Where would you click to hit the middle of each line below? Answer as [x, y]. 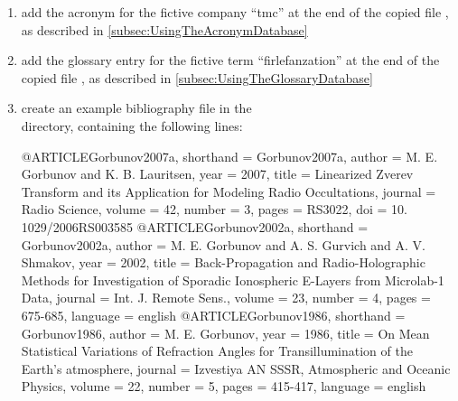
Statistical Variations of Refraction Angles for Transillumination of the [217, 351]
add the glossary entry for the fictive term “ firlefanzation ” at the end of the [230, 60]
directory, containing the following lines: [132, 125]
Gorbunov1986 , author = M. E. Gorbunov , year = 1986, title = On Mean [225, 333]
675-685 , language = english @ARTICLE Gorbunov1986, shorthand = [213, 315]
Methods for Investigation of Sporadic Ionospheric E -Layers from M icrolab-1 [233, 280]
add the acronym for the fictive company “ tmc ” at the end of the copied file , [235, 12]
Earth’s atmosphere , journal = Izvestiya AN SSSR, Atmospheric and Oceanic [236, 368]
